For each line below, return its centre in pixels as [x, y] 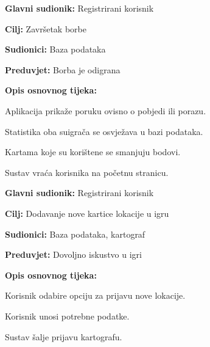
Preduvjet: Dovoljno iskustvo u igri [73, 254]
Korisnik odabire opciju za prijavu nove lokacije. [95, 295]
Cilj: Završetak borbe [46, 28]
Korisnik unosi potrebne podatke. [67, 316]
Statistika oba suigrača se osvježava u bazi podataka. [104, 131]
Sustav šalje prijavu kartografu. [64, 336]
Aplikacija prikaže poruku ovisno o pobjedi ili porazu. [106, 110]
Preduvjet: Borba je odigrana [63, 69]
